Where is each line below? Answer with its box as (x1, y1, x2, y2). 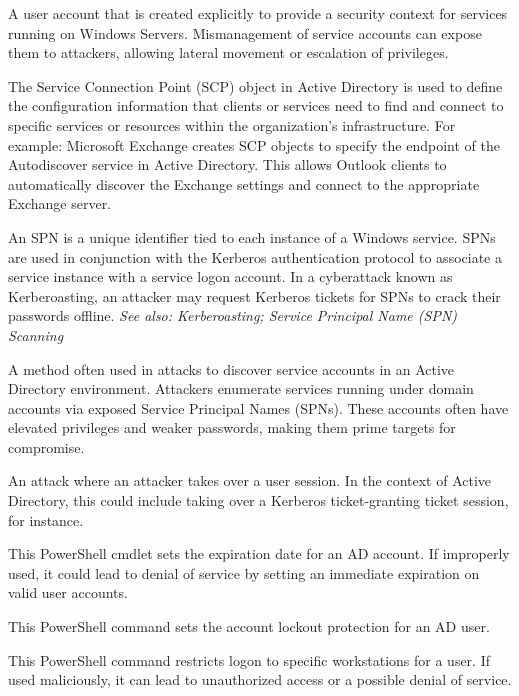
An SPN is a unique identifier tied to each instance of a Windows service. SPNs (8, 226, 496, 247)
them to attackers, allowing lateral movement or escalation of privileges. (8, 42, 449, 63)
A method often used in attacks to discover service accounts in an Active (8, 358, 455, 379)
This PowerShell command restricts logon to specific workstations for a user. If (8, 649, 490, 670)
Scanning (8, 324, 64, 345)
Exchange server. (8, 193, 112, 214)
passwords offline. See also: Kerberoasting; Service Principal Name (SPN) (8, 305, 458, 326)
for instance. (8, 509, 84, 530)
